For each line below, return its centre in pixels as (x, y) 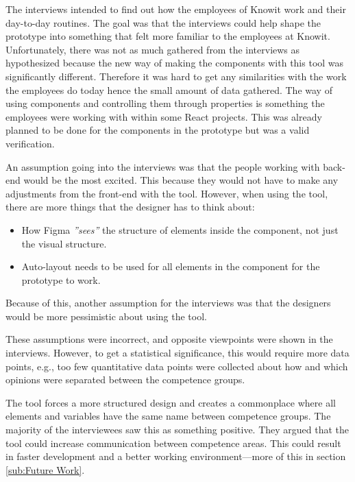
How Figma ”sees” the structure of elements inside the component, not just (180, 229)
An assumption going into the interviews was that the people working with (163, 166)
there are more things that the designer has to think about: (130, 207)
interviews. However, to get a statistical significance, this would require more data (177, 353)
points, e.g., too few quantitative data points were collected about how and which (177, 366)
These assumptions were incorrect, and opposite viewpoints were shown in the (169, 339)
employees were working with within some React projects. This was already (164, 116)
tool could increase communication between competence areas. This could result (173, 443)
